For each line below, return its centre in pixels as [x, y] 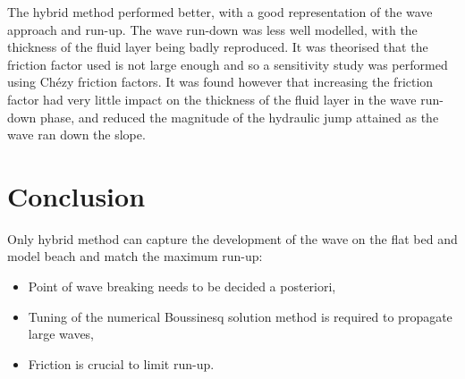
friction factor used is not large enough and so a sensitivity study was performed [228, 64]
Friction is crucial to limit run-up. [121, 363]
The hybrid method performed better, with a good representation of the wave [220, 12]
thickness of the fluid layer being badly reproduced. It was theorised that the [218, 47]
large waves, [61, 334]
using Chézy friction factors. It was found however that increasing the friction [220, 82]
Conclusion [76, 195]
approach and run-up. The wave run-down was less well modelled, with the [212, 29]
